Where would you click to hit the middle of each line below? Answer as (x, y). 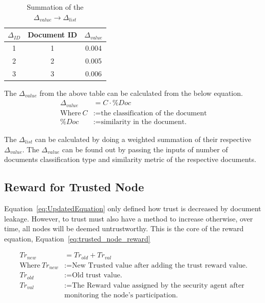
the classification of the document (154, 113)
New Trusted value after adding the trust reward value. (160, 265)
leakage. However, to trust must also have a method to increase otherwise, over (129, 218)
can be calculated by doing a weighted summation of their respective (143, 139)
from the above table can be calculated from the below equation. (141, 93)
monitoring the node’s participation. (121, 296)
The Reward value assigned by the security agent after (158, 285)
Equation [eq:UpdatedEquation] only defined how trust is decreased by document (133, 208)
